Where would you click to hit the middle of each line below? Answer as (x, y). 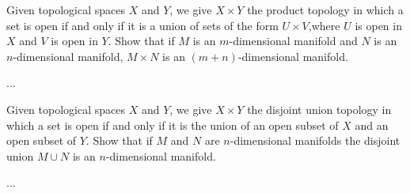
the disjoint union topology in (319, 109)
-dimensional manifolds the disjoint (315, 140)
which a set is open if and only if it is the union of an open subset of (173, 125)
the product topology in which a (325, 9)
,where (324, 25)
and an (372, 125)
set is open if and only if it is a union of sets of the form (142, 25)
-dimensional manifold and (293, 41)
